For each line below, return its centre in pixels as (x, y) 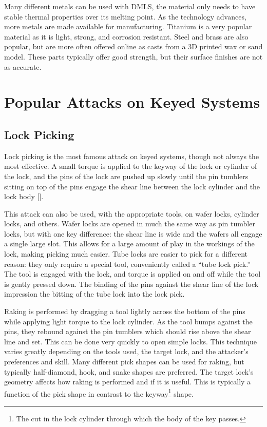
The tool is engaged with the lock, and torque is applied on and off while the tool (132, 274)
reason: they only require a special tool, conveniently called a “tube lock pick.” (127, 264)
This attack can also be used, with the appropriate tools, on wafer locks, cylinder (132, 213)
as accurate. (23, 66)
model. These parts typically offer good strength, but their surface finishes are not (133, 56)
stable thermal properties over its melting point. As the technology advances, (125, 16)
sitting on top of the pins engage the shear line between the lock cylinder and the (132, 186)
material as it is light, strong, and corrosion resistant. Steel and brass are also (126, 36)
